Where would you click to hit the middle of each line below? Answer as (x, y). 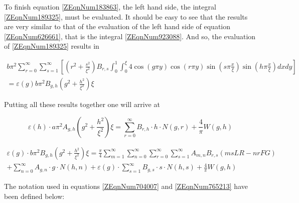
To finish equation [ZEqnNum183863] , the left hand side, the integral (110, 7)
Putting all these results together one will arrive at (82, 104)
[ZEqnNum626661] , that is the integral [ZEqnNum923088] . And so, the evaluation (130, 36)
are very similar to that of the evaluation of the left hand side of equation (117, 26)
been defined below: (34, 196)
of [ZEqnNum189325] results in (52, 46)
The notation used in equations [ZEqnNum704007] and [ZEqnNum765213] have (126, 186)
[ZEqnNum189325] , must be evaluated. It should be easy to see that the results (126, 16)
